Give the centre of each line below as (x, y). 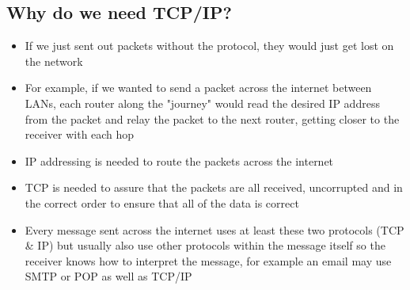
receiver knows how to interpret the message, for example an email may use (208, 260)
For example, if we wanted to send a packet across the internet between (198, 88)
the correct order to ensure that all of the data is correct (162, 202)
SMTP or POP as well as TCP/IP (108, 276)
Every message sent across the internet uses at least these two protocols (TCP (214, 229)
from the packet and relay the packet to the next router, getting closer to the (212, 118)
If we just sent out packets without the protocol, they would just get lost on (209, 46)
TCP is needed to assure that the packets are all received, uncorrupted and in (214, 187)
